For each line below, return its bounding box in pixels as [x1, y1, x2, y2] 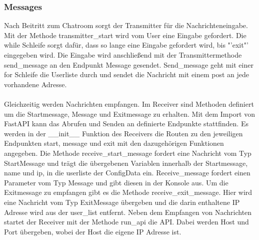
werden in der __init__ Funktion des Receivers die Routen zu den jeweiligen [4, 128, 243, 138]
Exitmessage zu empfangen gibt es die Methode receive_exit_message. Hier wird [4, 187, 252, 197]
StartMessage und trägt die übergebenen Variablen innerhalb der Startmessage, [4, 157, 248, 168]
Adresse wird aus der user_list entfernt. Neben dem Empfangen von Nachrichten [4, 206, 252, 217]
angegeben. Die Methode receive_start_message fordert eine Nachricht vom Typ [4, 147, 251, 158]
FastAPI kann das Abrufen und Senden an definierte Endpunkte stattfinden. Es [4, 118, 248, 129]
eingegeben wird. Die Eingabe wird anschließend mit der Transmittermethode [4, 50, 242, 60]
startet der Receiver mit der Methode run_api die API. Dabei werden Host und [4, 216, 249, 227]
